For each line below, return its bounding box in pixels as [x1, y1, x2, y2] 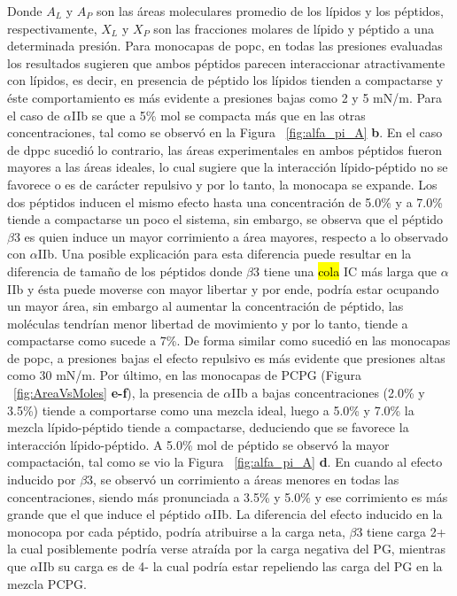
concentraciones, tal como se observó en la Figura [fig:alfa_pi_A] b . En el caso [7, 123, 443, 142]
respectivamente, [7, 19, 97, 37]
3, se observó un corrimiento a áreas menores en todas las [87, 470, 399, 489]
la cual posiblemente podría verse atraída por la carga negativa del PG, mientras [7, 539, 446, 558]
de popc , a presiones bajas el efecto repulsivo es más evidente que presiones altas [7, 348, 445, 367]
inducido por [7, 470, 76, 489]
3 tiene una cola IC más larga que [253, 261, 438, 280]
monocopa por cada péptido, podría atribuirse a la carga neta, [7, 522, 345, 540]
